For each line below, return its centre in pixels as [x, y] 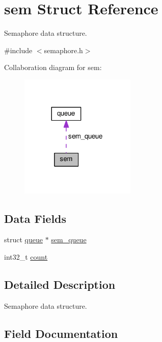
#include [18, 50]
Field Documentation [61, 333]
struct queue [23, 240]
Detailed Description [60, 284]
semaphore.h [63, 50]
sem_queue [69, 240]
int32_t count [26, 257]
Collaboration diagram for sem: [53, 67]
